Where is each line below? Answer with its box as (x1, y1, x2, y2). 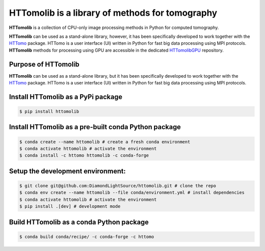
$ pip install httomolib (19, 109, 79, 114)
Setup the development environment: (9, 167, 126, 175)
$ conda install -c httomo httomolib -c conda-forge (19, 153, 149, 158)
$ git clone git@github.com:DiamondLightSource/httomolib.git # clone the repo (19, 183, 216, 189)
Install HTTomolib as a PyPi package (9, 92, 123, 101)
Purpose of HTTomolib (9, 60, 79, 68)
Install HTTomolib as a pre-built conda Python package (9, 123, 181, 131)
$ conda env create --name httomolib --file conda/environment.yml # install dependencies (19, 190, 245, 195)
